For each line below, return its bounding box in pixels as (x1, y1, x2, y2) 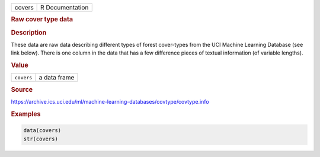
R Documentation (40, 4, 89, 11)
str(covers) (23, 135, 59, 142)
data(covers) (23, 127, 62, 134)
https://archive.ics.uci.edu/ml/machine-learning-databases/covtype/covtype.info (11, 98, 210, 105)
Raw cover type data (11, 15, 73, 24)
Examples (11, 110, 41, 118)
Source (11, 85, 33, 94)
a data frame (39, 73, 75, 82)
